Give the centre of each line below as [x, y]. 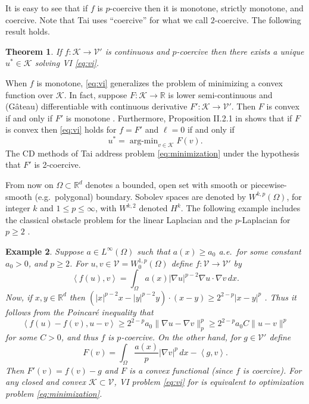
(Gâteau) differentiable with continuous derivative [96, 106]
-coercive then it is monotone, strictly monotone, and [207, 8]
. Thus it [280, 297]
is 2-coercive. [57, 165]
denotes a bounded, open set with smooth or [167, 184]
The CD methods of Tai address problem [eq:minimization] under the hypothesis [152, 153]
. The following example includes [241, 208]
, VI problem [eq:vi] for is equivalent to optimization [209, 382]
